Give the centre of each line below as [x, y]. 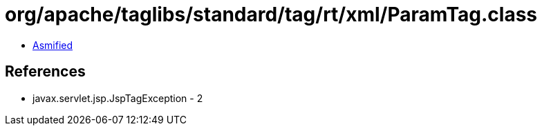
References [45, 72]
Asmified [53, 45]
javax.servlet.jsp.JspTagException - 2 [118, 98]
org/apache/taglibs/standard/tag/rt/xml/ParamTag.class [271, 14]
